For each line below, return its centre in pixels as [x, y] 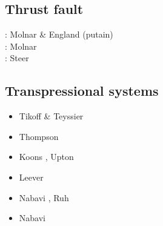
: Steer [17, 58]
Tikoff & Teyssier [51, 116]
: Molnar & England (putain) [59, 34]
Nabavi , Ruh [44, 197]
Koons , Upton [46, 157]
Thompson [39, 136]
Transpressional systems [82, 91]
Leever [31, 177]
